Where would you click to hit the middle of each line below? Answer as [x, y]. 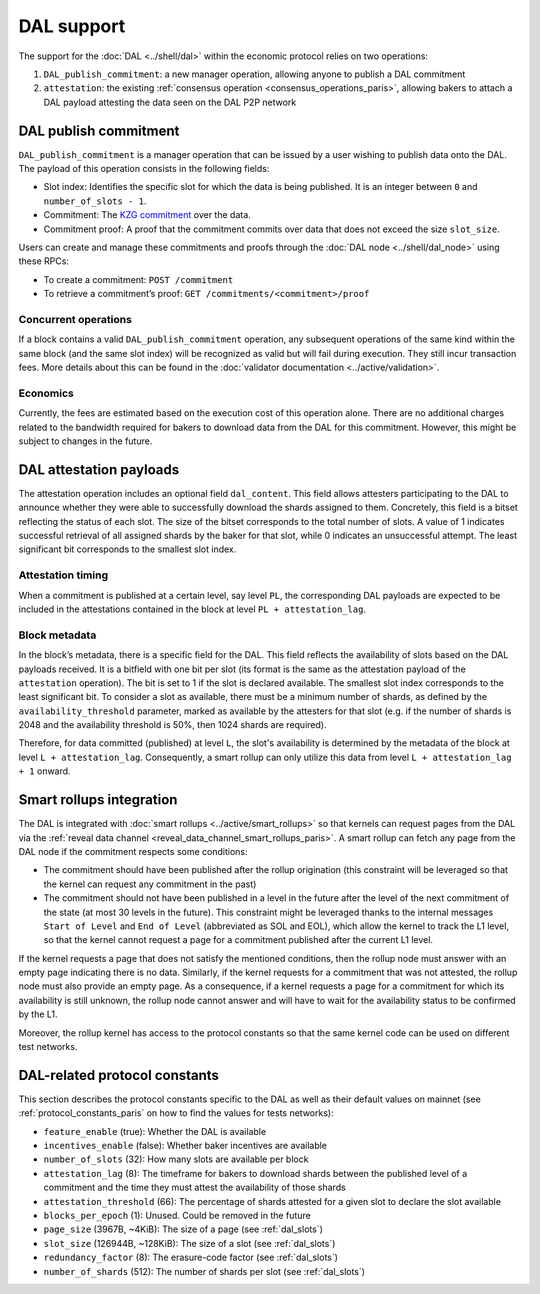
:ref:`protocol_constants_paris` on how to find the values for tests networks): [176, 1113]
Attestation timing [63, 575]
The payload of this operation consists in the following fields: [144, 169]
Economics [46, 393]
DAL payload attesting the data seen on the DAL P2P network [170, 102]
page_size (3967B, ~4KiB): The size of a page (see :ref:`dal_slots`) [183, 1229]
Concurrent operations [75, 319]
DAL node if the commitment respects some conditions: [133, 851]
